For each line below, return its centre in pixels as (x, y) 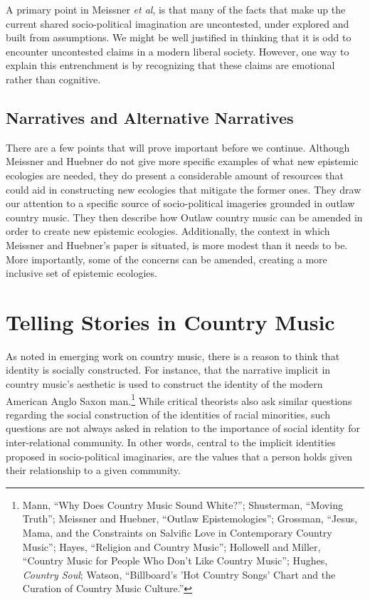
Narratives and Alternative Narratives (150, 117)
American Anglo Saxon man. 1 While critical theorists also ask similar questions (179, 399)
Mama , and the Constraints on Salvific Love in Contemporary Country (177, 533)
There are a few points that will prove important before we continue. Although (178, 147)
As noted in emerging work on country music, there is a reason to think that (173, 356)
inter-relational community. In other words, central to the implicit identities (171, 442)
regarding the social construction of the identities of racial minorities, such (168, 414)
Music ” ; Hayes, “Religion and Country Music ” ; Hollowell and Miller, (171, 546)
